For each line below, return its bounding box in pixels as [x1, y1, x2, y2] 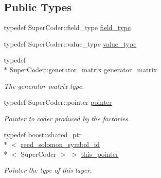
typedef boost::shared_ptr [4, 129, 82, 140]
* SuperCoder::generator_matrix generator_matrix [4, 64, 157, 74]
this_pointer [81, 148, 119, 159]
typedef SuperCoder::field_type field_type [4, 22, 131, 32]
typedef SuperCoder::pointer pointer [4, 97, 112, 107]
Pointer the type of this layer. [4, 165, 92, 175]
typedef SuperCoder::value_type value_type [4, 38, 137, 49]
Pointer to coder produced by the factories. [4, 113, 130, 123]
